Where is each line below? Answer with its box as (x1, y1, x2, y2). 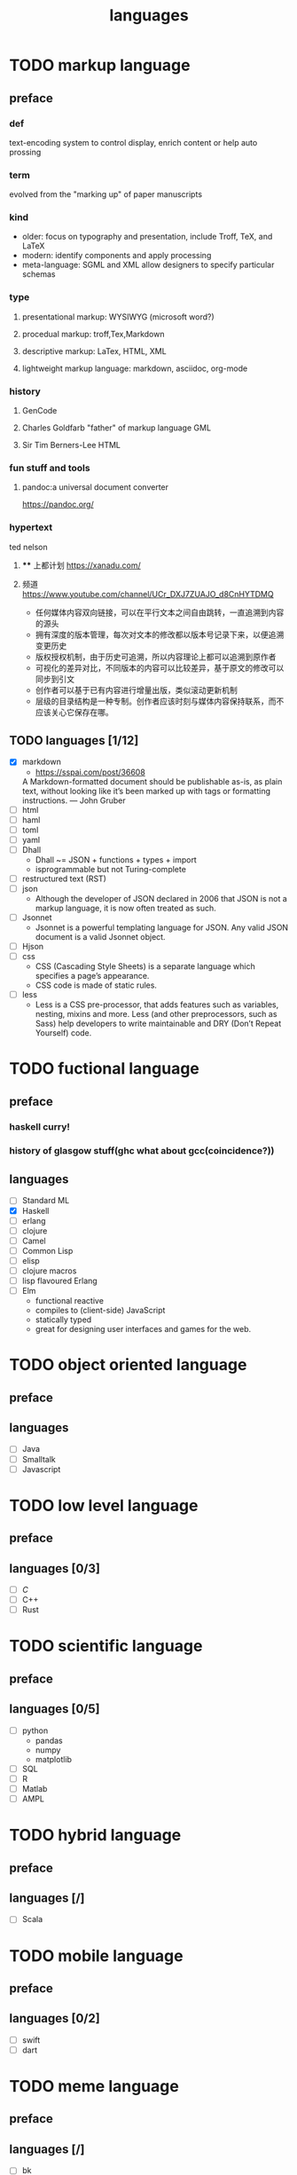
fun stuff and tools (9, 461, 90, 474)
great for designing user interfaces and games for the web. (35, 1324, 252, 1335)
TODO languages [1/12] (9, 733, 139, 748)
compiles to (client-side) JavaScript (35, 1305, 166, 1316)
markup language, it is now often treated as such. (35, 902, 217, 913)
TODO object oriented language (9, 1355, 247, 1375)
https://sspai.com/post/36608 (35, 767, 146, 777)
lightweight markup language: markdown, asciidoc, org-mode (21, 363, 248, 374)
